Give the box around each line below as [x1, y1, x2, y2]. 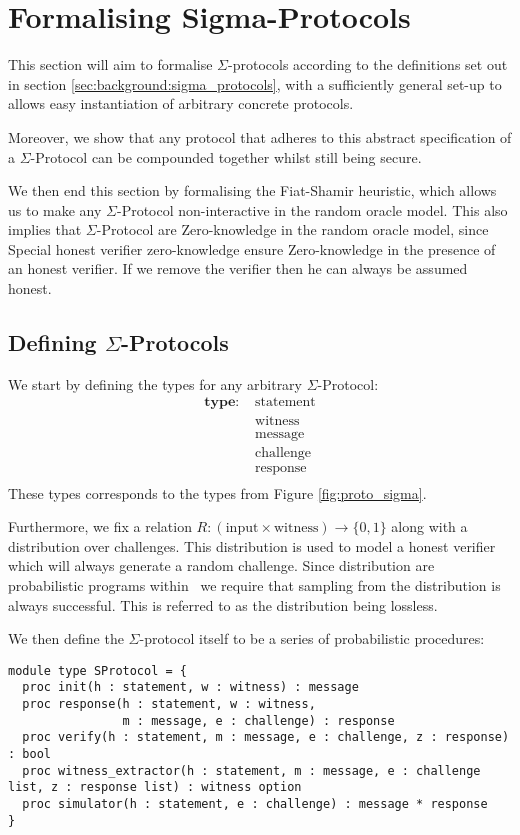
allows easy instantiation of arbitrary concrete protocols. [8, 93, 354, 114]
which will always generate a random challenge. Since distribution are [8, 555, 435, 576]
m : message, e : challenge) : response [122, 713, 395, 728]
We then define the [8, 628, 124, 649]
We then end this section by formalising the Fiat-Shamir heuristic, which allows [8, 180, 497, 201]
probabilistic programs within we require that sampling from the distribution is [8, 575, 501, 596]
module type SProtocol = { [8, 663, 187, 678]
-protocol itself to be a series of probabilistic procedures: [139, 628, 485, 649]
